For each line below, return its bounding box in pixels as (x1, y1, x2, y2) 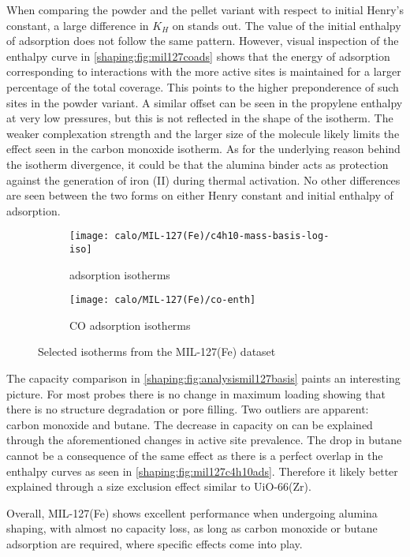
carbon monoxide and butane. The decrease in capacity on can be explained (6, 416, 373, 432)
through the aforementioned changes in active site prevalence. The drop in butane (6, 432, 402, 448)
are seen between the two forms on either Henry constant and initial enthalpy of (6, 187, 393, 204)
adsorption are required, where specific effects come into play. (6, 536, 303, 551)
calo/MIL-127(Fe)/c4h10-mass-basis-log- (114, 230, 330, 242)
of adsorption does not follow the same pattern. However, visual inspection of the (6, 32, 399, 49)
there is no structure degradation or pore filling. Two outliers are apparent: (6, 401, 369, 417)
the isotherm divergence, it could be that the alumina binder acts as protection (6, 155, 389, 172)
